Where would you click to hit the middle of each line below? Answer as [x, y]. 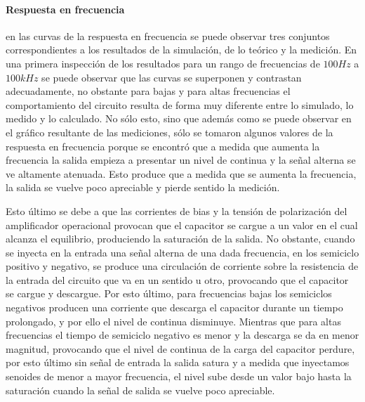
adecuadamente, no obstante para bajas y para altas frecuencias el [148, 91]
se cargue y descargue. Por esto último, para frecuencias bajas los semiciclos [169, 293]
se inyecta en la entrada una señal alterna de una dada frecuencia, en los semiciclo [182, 252]
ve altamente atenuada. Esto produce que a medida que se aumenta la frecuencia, [181, 173]
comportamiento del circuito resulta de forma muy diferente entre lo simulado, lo [180, 104]
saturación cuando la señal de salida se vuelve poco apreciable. [140, 390]
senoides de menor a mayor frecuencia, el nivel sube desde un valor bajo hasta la [179, 376]
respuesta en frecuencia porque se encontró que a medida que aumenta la [163, 146]
